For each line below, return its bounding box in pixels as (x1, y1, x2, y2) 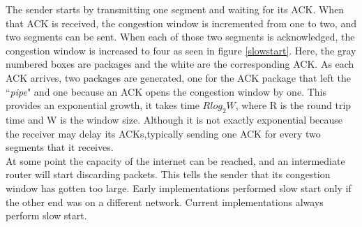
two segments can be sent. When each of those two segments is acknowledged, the (6, 29, 355, 44)
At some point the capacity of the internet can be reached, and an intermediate (6, 153, 345, 168)
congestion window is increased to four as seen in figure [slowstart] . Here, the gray (6, 43, 356, 57)
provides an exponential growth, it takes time (6, 98, 199, 112)
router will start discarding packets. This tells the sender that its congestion (6, 167, 331, 182)
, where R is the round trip (235, 98, 352, 112)
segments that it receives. (6, 140, 114, 154)
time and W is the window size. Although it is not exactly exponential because (6, 112, 342, 126)
